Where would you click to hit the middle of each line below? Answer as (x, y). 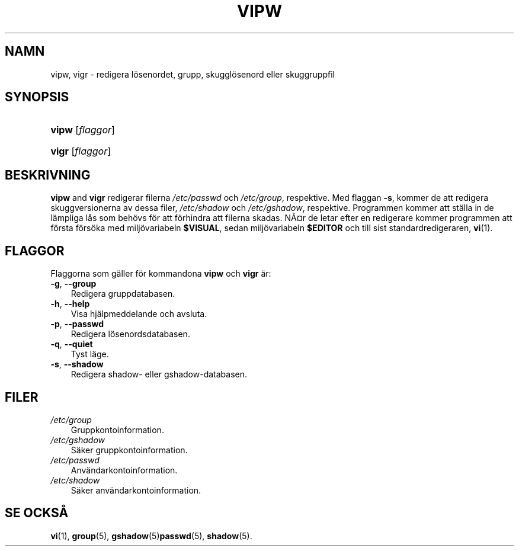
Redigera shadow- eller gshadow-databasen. (159, 374)
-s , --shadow (77, 364)
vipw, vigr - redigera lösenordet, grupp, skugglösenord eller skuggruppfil (193, 74)
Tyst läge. (90, 354)
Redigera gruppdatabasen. (123, 294)
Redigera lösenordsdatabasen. (130, 334)
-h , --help (70, 304)
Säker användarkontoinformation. (136, 490)
